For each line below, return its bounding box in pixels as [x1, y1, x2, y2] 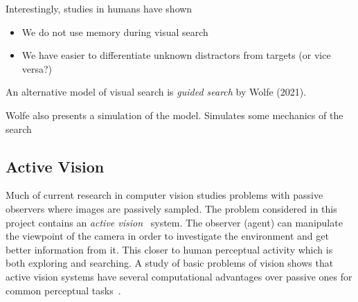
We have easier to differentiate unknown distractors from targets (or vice [21, 48, 331, 62]
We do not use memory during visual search [21, 24, 208, 39]
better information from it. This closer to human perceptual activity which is [6, 242, 333, 256]
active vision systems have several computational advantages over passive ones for [6, 269, 352, 283]
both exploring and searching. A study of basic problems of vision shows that [6, 256, 334, 270]
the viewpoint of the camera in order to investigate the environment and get [6, 229, 329, 243]
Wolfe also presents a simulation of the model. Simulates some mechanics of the [6, 107, 343, 122]
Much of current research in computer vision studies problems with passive [6, 188, 323, 202]
